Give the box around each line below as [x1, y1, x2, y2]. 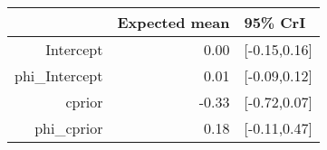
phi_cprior [34, 117, 103, 138]
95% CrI [244, 12, 306, 33]
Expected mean [117, 12, 230, 33]
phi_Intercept [14, 65, 103, 86]
